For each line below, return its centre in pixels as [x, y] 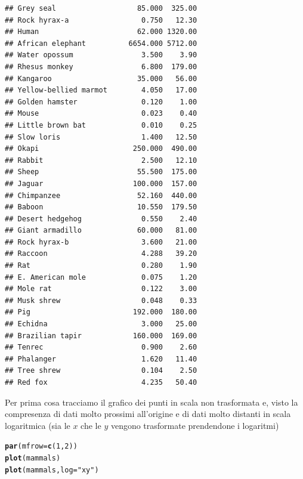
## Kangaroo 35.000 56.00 [101, 78]
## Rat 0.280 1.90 [101, 266]
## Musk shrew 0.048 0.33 [101, 300]
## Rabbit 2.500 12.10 [101, 160]
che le [91, 425]
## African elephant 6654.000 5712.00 [101, 43]
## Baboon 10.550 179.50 [101, 207]
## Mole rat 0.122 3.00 [101, 289]
